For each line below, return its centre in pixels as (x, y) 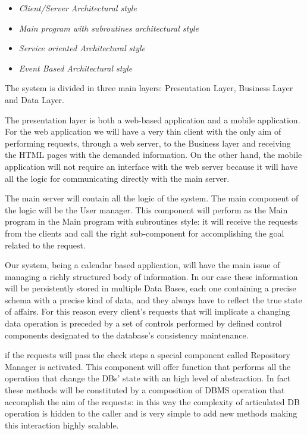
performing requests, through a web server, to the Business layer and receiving (148, 143)
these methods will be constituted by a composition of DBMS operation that (145, 390)
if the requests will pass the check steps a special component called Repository (148, 355)
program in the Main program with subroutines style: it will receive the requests (151, 221)
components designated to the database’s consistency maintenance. (127, 335)
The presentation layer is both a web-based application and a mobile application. (153, 119)
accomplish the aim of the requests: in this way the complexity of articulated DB (152, 401)
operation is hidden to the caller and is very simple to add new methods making (151, 413)
